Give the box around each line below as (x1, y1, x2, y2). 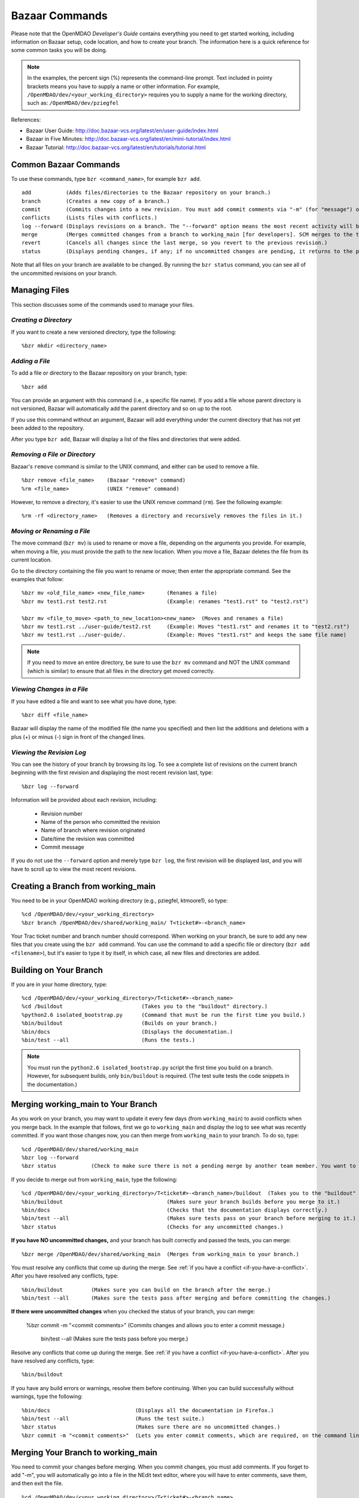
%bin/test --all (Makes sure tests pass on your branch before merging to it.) (22, 1215, 356, 1222)
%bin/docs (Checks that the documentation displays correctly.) (22, 1206, 328, 1213)
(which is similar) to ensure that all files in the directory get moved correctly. (27, 667, 215, 674)
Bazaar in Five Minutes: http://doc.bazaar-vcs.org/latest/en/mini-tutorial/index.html (26, 135, 231, 143)
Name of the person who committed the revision (41, 818, 160, 825)
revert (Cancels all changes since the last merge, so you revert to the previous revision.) (22, 240, 328, 246)
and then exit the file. (11, 1480, 63, 1487)
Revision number (41, 810, 83, 817)
